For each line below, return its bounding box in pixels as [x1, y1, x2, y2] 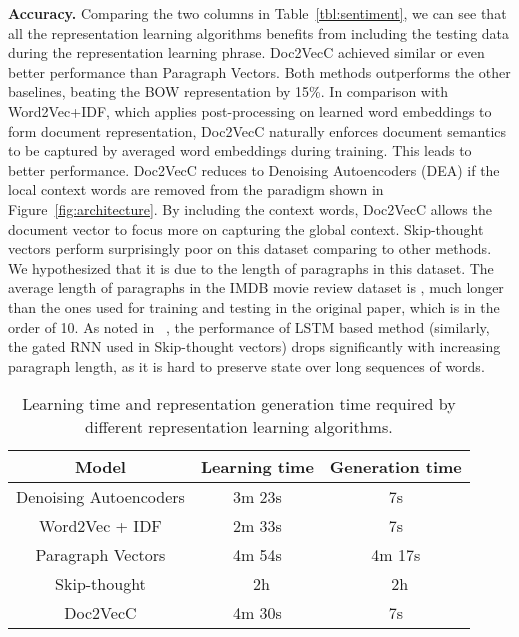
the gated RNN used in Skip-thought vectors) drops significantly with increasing [8, 336, 501, 357]
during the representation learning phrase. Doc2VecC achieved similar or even [8, 42, 485, 63]
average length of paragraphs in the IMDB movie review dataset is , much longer [8, 277, 504, 298]
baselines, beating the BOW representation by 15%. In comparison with [8, 81, 449, 102]
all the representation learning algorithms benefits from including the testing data [8, 22, 510, 43]
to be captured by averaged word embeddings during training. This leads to [8, 140, 472, 161]
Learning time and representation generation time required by [22, 392, 456, 416]
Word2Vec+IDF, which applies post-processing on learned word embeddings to [8, 100, 492, 121]
